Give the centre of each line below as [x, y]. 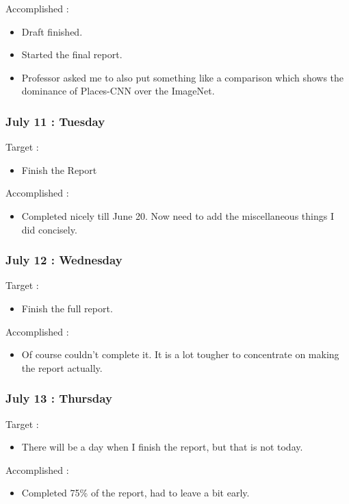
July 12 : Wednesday [64, 260]
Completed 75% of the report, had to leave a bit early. [135, 493]
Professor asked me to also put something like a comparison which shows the [183, 77]
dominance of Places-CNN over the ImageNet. [118, 91]
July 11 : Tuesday [55, 121]
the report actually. [62, 367]
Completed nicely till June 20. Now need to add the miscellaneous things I [178, 215]
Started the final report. [72, 54]
